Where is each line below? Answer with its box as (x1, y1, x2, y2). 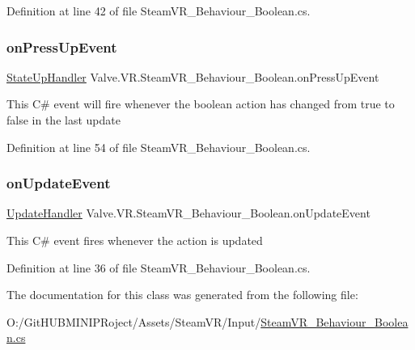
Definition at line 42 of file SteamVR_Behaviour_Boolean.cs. (6, 2, 311, 19)
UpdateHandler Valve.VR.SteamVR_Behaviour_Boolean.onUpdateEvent (6, 205, 371, 221)
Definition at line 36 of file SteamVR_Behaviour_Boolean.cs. (6, 259, 311, 276)
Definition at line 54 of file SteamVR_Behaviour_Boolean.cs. (6, 138, 311, 155)
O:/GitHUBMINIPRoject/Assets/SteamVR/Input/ (6, 313, 261, 330)
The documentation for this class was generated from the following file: (6, 286, 358, 303)
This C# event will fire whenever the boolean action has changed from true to (6, 95, 395, 112)
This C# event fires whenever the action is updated (6, 232, 263, 248)
